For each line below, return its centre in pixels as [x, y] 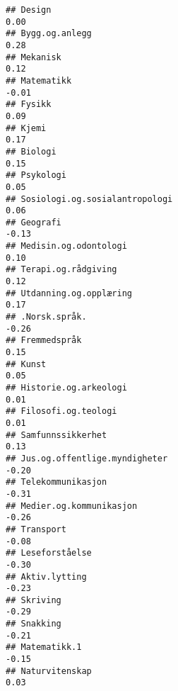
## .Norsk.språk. [46, 317]
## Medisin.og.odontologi [66, 246]
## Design [29, 10]
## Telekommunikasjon [57, 482]
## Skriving [34, 600]
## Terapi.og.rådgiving [61, 270]
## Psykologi [36, 175]
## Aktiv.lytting [46, 577]
